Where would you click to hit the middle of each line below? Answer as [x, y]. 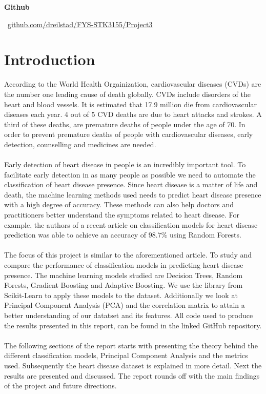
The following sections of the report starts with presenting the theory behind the [131, 345]
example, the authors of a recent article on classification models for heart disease [131, 224]
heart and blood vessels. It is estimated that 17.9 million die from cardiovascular [130, 104]
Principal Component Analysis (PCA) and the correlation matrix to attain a [125, 305]
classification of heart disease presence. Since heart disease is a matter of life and [131, 184]
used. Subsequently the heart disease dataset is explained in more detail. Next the [133, 365]
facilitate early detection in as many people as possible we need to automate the [130, 174]
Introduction [50, 59]
